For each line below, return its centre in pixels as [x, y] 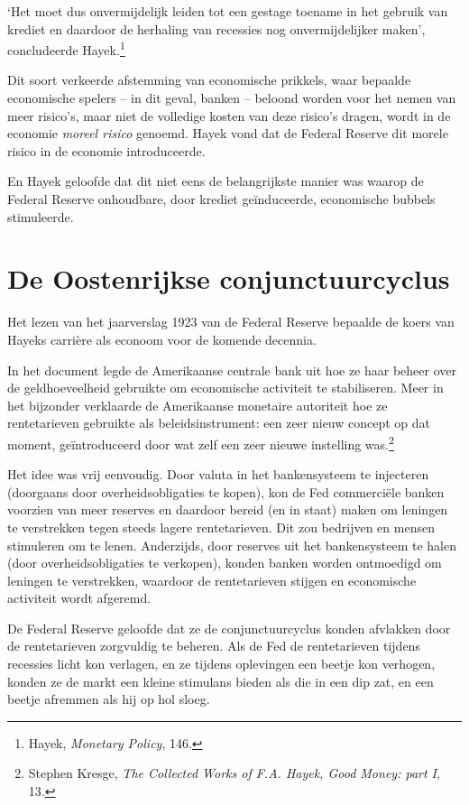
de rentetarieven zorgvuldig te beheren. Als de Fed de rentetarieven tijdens [214, 646]
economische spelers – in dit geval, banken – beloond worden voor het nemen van [232, 98]
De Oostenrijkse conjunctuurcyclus [229, 278]
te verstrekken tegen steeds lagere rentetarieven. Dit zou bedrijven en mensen [221, 527]
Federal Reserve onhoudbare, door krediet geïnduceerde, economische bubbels [221, 199]
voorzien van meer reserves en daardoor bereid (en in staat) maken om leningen [228, 509]
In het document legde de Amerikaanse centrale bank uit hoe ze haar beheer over [232, 370]
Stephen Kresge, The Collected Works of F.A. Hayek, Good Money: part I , [234, 773]
